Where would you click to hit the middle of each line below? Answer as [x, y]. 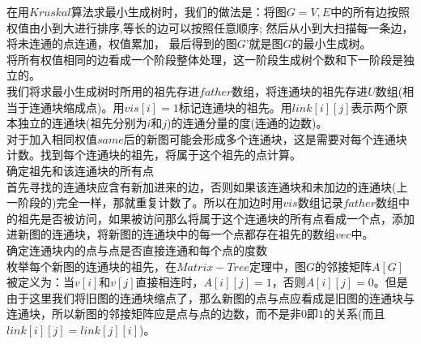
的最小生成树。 [332, 43]
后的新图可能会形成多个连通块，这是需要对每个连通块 [265, 138]
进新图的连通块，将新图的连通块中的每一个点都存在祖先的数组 [171, 234]
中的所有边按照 [370, 11]
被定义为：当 [40, 282]
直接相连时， [170, 282]
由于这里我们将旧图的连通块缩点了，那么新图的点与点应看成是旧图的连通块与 [210, 297]
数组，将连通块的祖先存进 [300, 90]
